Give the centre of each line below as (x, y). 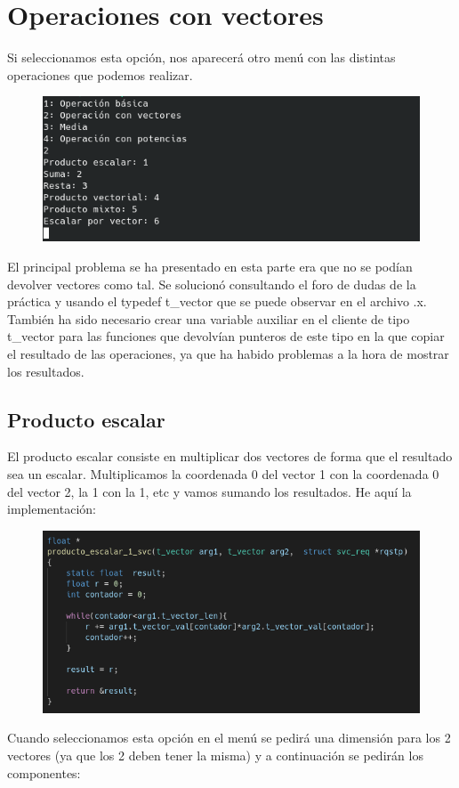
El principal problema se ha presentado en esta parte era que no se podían (210, 266)
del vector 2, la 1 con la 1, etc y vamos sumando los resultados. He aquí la (209, 491)
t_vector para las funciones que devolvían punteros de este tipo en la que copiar (226, 336)
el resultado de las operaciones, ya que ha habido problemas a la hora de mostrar (228, 353)
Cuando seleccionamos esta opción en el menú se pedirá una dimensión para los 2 (229, 738)
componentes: (44, 772)
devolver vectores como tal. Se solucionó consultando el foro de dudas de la (212, 284)
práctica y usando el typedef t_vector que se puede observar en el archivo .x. (217, 301)
